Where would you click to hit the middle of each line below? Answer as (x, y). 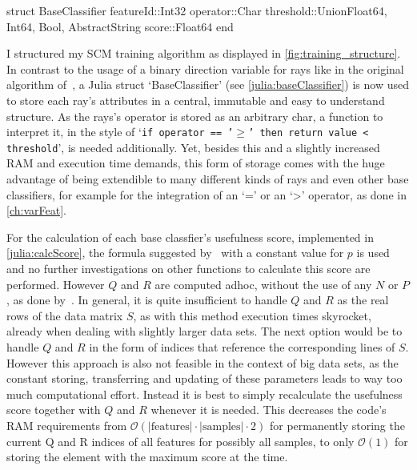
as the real (363, 300)
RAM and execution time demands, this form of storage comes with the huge (196, 163)
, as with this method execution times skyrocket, (252, 315)
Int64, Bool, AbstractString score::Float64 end (120, 26)
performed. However (56, 284)
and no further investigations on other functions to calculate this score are (188, 269)
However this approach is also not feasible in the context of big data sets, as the (202, 362)
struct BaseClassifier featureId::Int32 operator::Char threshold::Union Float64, (197, 10)
